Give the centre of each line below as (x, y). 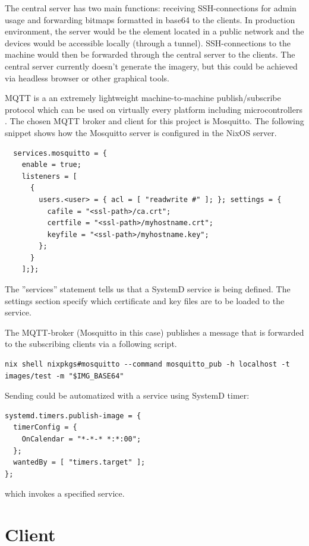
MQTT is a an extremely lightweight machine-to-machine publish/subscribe (143, 98)
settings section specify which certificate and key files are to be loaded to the (145, 300)
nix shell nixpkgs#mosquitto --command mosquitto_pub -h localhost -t (147, 364)
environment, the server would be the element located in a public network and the (154, 31)
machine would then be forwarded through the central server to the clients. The (150, 54)
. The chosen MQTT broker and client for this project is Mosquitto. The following (154, 121)
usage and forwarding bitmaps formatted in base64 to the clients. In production (150, 19)
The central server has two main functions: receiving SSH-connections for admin (151, 8)
